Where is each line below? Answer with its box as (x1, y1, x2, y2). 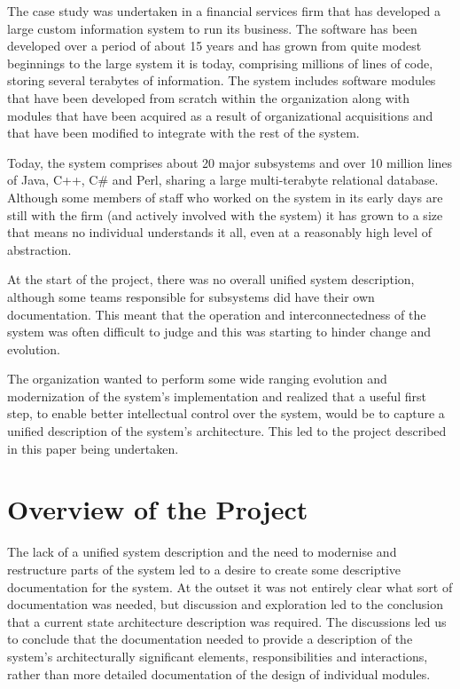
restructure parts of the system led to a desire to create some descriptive (7, 559, 402, 578)
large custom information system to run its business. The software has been (7, 19, 417, 37)
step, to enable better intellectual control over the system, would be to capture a (7, 404, 445, 423)
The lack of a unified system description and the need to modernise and (7, 542, 397, 561)
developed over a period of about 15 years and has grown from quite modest (7, 36, 422, 55)
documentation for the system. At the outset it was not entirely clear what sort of (7, 577, 453, 596)
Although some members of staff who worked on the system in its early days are (7, 187, 443, 206)
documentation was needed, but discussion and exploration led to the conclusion (7, 595, 443, 614)
